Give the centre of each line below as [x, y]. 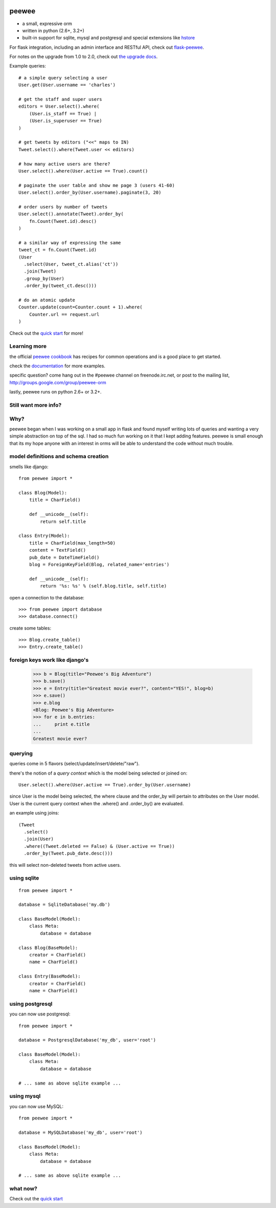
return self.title [63, 522]
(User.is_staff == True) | [63, 113]
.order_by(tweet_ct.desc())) [60, 286]
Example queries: [28, 66]
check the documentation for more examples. [57, 366]
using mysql [25, 1096]
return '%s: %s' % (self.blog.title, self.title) [103, 586]
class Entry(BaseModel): [50, 976]
